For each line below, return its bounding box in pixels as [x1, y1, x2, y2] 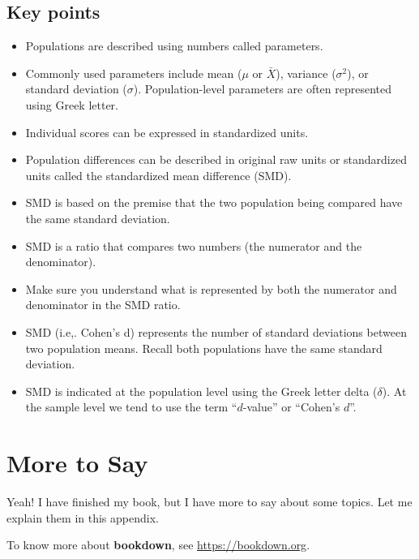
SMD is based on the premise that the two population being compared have [25, 194, 403, 211]
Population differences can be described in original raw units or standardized [25, 151, 407, 168]
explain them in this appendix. [6, 509, 159, 526]
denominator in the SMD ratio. [25, 296, 181, 313]
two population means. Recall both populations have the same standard [25, 339, 383, 356]
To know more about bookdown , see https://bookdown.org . [6, 536, 310, 553]
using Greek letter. [25, 96, 118, 113]
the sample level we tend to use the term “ [25, 398, 237, 415]
